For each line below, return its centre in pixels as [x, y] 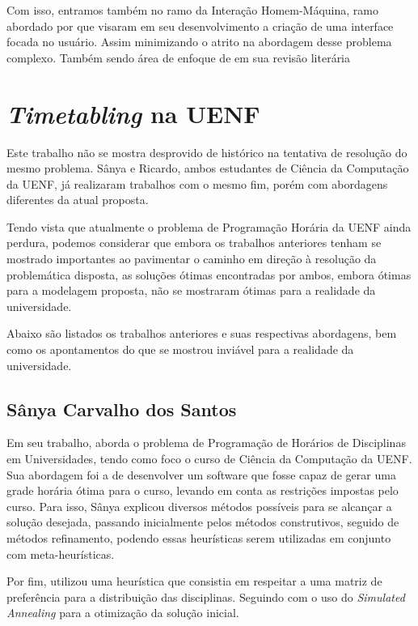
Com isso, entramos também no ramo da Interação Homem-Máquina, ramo [192, 10]
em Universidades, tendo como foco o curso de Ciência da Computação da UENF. [209, 459]
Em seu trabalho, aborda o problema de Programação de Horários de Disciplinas [206, 443]
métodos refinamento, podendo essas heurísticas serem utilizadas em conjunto [199, 537]
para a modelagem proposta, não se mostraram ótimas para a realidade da [191, 290]
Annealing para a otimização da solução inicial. [123, 613]
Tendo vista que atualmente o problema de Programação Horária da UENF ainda [209, 226]
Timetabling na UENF [133, 113]
